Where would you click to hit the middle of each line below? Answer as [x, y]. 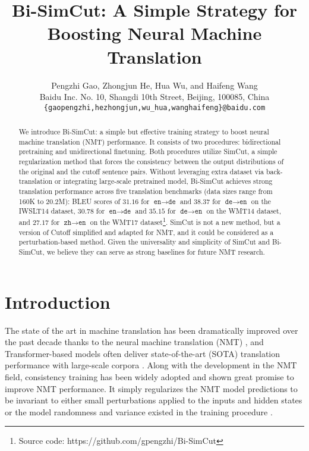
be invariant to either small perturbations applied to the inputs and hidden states [154, 400]
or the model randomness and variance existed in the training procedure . [139, 411]
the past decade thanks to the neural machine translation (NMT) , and [134, 342]
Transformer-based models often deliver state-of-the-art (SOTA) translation [143, 353]
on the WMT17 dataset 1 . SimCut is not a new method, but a [185, 221]
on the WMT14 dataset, [244, 211]
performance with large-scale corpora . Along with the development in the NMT [151, 365]
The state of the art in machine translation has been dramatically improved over [152, 330]
